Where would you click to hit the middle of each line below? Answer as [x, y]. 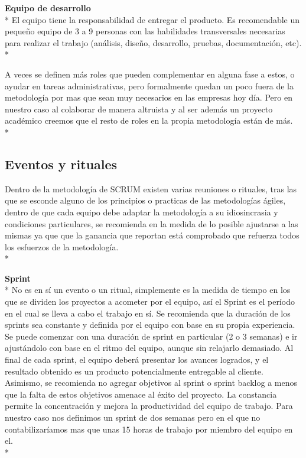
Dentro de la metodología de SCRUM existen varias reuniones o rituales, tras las [151, 188]
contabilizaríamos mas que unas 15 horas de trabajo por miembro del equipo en [149, 429]
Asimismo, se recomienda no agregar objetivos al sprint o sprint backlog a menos [151, 383]
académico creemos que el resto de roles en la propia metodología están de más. [149, 120]
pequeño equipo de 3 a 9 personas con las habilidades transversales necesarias [145, 31]
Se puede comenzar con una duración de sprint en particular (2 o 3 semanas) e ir [151, 336]
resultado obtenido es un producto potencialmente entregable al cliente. [134, 371]
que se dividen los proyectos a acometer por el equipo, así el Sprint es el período [150, 301]
